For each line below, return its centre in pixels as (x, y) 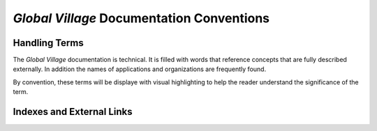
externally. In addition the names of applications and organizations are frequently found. (140, 69)
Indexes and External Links (73, 112)
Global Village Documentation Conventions (141, 18)
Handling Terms (48, 43)
